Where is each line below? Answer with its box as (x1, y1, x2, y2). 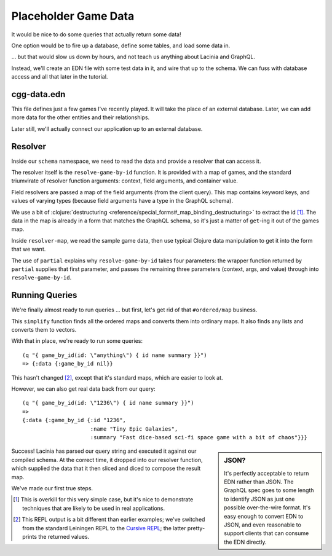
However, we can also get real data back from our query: (11, 385, 156, 393)
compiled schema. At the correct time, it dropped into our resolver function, (11, 456, 203, 463)
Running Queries (11, 290, 77, 300)
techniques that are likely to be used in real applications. (22, 504, 165, 512)
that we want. (11, 246, 46, 253)
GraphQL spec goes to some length (224, 487, 314, 494)
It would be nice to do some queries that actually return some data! (11, 31, 181, 38)
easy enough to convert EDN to (224, 512, 304, 520)
